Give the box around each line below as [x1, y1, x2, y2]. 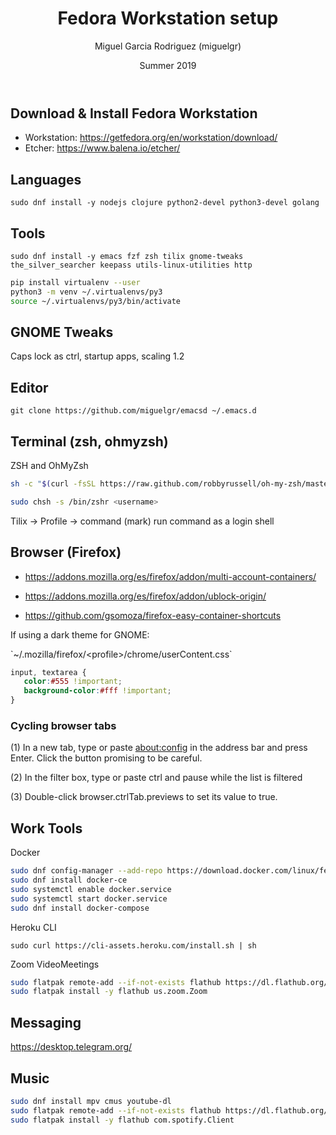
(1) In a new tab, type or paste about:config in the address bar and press [10, 742, 308, 754]
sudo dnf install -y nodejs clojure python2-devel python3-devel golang [10, 198, 320, 208]
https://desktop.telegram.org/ [10, 1041, 133, 1053]
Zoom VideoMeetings [10, 958, 100, 970]
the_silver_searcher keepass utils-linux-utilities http [10, 260, 253, 270]
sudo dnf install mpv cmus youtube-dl [10, 1096, 172, 1106]
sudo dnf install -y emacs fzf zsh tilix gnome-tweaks [10, 251, 244, 261]
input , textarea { [10, 667, 87, 677]
